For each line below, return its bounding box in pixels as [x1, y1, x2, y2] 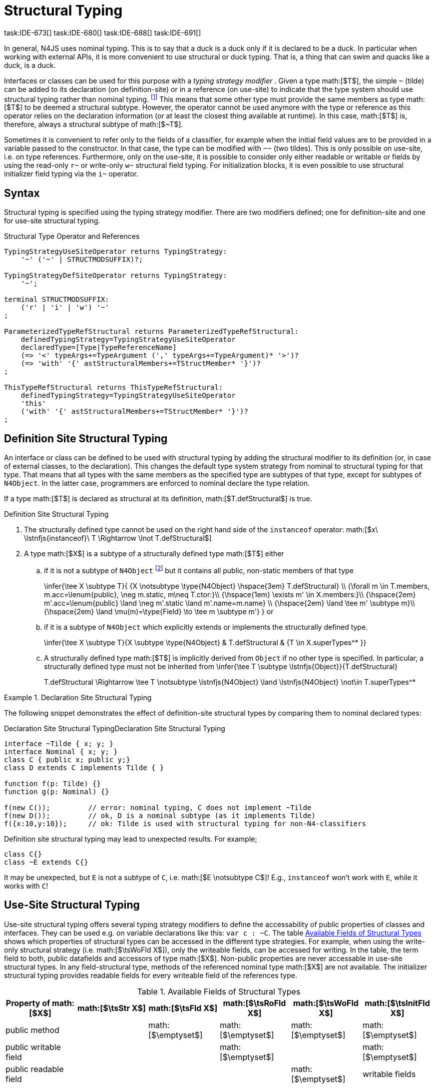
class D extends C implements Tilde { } [4, 763, 164, 772]
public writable [5, 1042, 61, 1052]
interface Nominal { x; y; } [4, 747, 118, 756]
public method [5, 1025, 59, 1035]
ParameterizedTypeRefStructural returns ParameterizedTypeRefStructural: [4, 327, 299, 336]
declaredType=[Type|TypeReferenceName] [20, 343, 177, 352]
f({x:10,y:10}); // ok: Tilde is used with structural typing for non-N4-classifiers [4, 819, 366, 828]
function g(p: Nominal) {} [4, 787, 109, 796]
